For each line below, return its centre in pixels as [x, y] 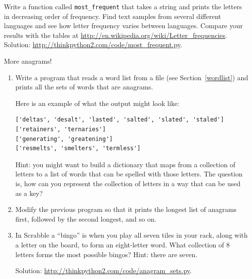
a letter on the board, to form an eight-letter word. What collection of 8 [122, 244]
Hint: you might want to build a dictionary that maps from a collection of [125, 164]
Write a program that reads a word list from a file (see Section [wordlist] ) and [132, 77]
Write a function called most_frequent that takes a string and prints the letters [123, 6]
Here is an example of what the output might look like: [97, 103]
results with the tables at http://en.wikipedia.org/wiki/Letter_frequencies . [116, 35]
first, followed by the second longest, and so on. [86, 218]
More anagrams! [28, 61]
